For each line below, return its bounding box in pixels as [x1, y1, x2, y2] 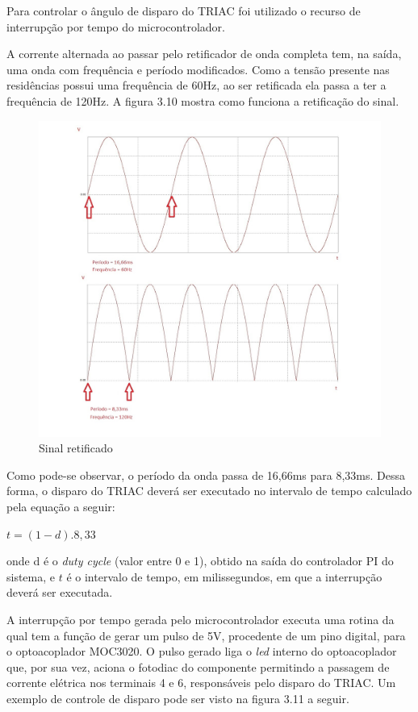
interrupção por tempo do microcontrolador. [6, 18, 225, 35]
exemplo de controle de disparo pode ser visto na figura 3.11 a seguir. [6, 689, 349, 706]
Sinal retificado [39, 439, 113, 456]
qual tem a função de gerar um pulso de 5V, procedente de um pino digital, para [6, 627, 406, 643]
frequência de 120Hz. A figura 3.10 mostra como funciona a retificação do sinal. [6, 92, 399, 109]
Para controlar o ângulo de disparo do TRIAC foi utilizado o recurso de [6, 2, 361, 19]
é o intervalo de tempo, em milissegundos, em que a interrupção [66, 568, 382, 585]
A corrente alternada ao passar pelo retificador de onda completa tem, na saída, [6, 45, 402, 62]
